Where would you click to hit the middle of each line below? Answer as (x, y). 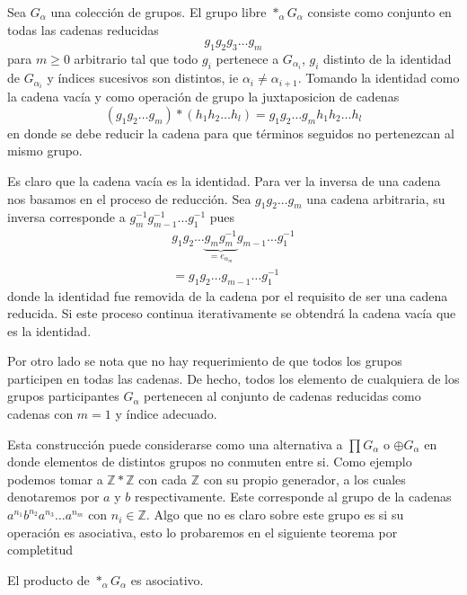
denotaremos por (53, 497)
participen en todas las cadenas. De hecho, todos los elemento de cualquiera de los (233, 378)
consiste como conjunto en (379, 12)
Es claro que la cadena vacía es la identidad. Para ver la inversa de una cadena (224, 180)
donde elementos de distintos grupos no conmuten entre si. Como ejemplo (210, 462)
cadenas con (40, 414)
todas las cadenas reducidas (83, 29)
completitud (40, 550)
